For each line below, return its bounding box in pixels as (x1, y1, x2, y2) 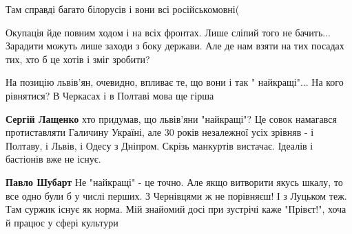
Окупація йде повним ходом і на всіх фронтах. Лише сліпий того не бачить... (6, 25, 331, 39)
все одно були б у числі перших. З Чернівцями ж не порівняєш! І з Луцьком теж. (6, 188, 347, 202)
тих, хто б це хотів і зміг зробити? (6, 51, 150, 66)
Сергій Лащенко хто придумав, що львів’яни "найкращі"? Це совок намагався (6, 111, 337, 126)
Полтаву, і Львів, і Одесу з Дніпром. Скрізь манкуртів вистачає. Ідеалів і (6, 138, 313, 152)
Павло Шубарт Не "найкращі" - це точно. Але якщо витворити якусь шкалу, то (6, 174, 343, 189)
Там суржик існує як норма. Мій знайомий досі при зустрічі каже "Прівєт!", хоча (6, 202, 346, 216)
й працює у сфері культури (6, 215, 118, 229)
